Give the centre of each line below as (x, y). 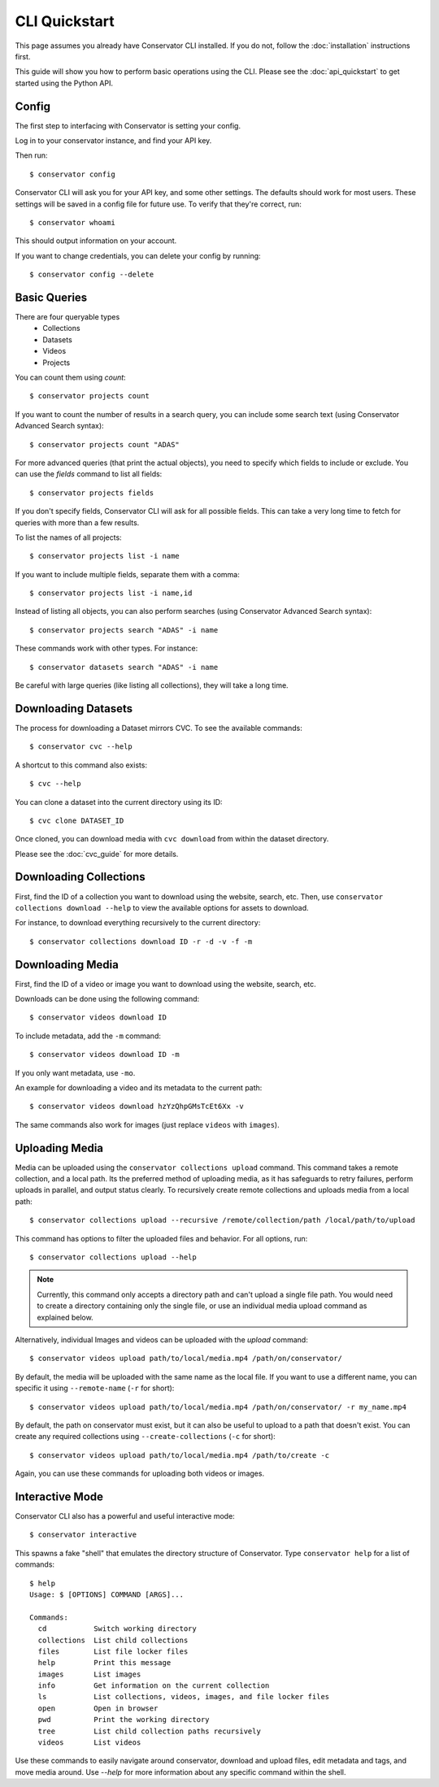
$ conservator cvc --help (81, 747)
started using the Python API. (64, 83)
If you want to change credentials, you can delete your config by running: (138, 255)
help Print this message (104, 1663)
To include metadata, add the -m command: (88, 1036)
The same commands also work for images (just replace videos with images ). (147, 1124)
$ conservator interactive (83, 1535)
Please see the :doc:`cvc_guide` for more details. (97, 854)
